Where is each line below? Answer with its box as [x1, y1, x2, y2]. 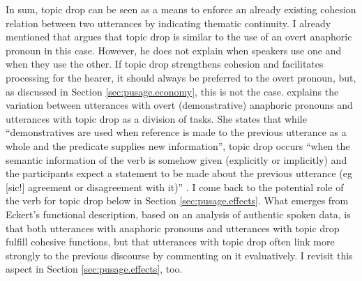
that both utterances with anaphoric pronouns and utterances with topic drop [6, 220, 340, 235]
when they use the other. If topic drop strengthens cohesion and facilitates [6, 56, 324, 71]
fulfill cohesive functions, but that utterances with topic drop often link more [6, 234, 335, 249]
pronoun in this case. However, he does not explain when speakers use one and [6, 43, 342, 57]
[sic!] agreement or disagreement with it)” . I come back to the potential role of [6, 179, 344, 194]
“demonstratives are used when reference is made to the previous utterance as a [6, 125, 347, 139]
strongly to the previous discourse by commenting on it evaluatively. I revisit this [6, 248, 353, 262]
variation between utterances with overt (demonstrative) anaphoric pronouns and [6, 98, 353, 112]
